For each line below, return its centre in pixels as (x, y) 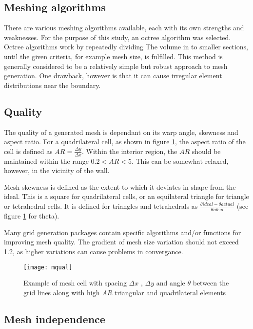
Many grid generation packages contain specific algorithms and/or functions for (123, 232)
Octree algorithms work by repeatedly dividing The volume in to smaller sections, (126, 47)
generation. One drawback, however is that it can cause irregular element (113, 76)
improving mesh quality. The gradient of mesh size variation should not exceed (121, 242)
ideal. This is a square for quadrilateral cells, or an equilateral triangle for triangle (126, 196)
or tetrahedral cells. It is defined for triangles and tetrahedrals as (101, 206)
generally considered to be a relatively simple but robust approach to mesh (116, 66)
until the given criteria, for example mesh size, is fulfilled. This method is (113, 56)
